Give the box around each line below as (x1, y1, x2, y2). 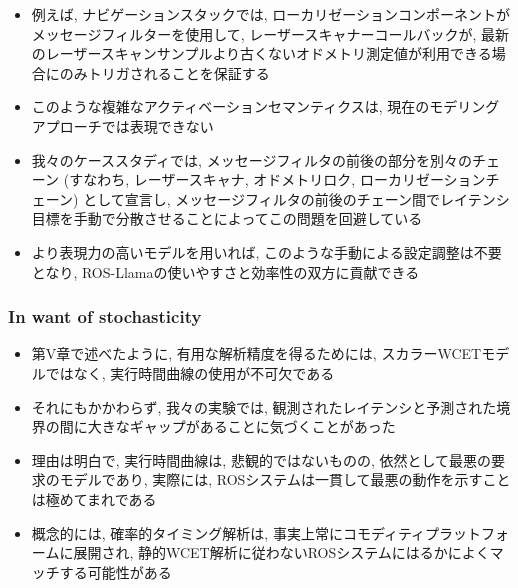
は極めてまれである (31, 488, 157, 509)
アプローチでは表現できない (31, 115, 214, 136)
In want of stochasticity (8, 304, 202, 329)
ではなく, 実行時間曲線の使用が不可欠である (45, 362, 335, 383)
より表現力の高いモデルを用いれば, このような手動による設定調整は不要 (31, 241, 502, 262)
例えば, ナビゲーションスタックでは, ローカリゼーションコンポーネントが (31, 4, 511, 24)
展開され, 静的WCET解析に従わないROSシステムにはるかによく (73, 542, 490, 563)
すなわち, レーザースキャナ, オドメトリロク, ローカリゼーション (69, 169, 486, 190)
